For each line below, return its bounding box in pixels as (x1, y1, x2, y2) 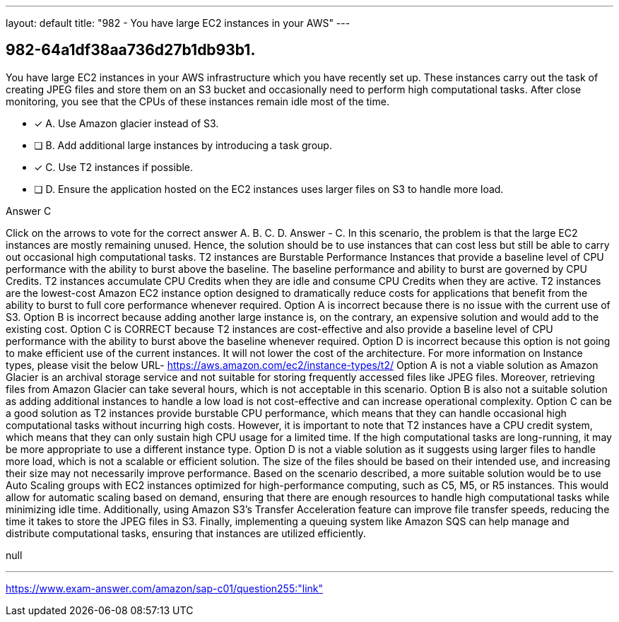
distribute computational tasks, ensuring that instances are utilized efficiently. (6, 527, 366, 539)
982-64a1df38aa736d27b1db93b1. (6, 41, 256, 59)
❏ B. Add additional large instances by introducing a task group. (34, 139, 332, 151)
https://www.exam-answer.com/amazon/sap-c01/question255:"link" (6, 582, 324, 594)
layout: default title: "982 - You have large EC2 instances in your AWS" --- (6, 17, 350, 29)
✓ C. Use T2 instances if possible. (34, 160, 194, 173)
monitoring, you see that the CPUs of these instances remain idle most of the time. (6, 95, 389, 107)
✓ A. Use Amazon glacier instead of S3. (34, 117, 219, 129)
